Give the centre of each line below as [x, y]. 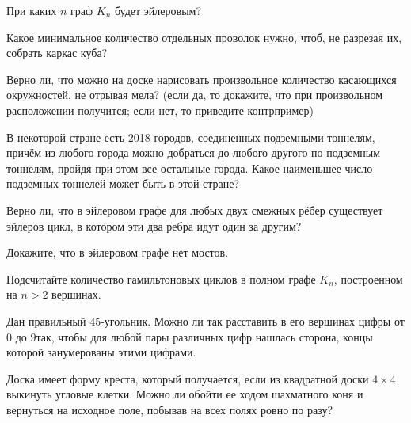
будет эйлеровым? [158, 10]
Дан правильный [46, 320]
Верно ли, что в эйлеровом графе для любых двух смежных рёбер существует [195, 210]
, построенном [368, 278]
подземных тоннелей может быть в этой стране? [123, 183]
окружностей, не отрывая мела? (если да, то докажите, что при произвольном [195, 95]
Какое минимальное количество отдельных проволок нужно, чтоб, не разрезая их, [204, 37]
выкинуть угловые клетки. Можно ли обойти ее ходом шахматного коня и [185, 394]
